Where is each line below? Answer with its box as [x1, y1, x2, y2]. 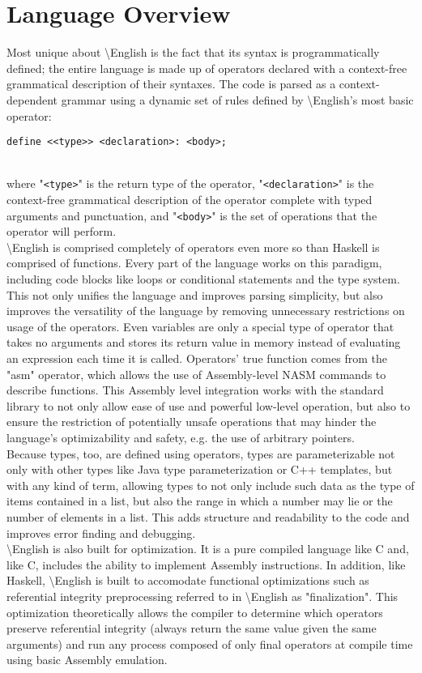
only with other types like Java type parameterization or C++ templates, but [6, 461, 393, 478]
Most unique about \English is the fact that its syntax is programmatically [6, 44, 380, 61]
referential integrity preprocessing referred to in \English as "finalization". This [6, 587, 399, 604]
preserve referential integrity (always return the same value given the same [6, 620, 377, 637]
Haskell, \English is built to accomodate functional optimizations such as [6, 572, 369, 589]
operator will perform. [6, 223, 117, 240]
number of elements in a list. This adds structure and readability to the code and [6, 508, 410, 525]
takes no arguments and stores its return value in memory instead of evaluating [6, 334, 401, 351]
